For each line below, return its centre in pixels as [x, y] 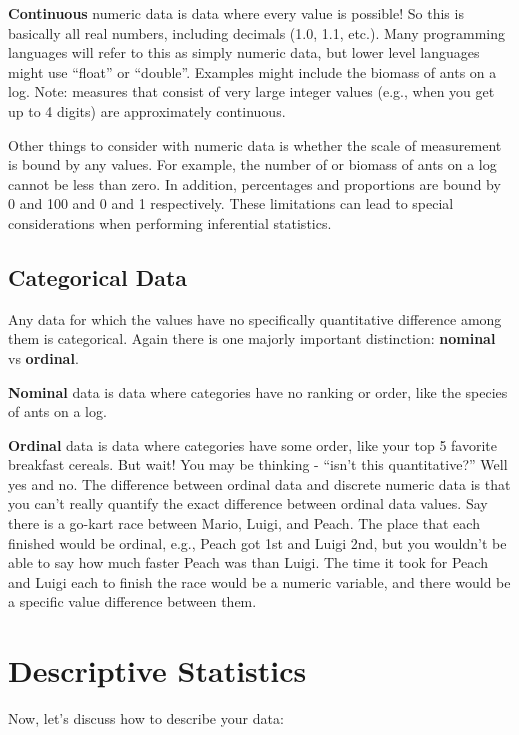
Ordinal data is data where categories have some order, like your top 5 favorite [252, 444]
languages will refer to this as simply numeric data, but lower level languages [244, 52]
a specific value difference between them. [132, 601]
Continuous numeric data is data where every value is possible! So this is [236, 13]
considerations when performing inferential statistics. [170, 222]
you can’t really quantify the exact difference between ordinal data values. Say [248, 503]
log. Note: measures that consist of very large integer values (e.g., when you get [251, 91]
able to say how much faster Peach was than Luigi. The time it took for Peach [248, 562]
